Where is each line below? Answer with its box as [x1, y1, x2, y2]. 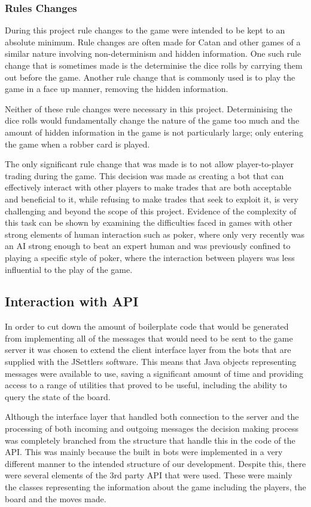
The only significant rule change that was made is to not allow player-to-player [5, 158, 294, 170]
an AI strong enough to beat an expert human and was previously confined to [5, 239, 291, 252]
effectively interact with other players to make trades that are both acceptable [5, 181, 292, 193]
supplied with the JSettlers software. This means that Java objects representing [5, 355, 297, 368]
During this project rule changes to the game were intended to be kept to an [5, 24, 285, 36]
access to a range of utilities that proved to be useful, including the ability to [5, 379, 287, 391]
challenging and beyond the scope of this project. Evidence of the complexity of [5, 204, 297, 217]
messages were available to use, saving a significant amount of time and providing [5, 367, 304, 379]
